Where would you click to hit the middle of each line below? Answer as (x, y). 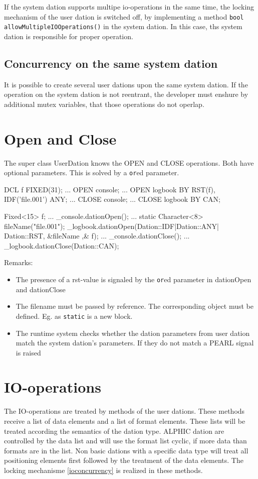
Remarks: (19, 262)
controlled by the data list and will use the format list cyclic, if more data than (125, 441)
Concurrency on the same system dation (111, 63)
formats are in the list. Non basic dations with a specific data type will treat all (126, 450)
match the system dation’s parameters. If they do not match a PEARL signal (135, 343)
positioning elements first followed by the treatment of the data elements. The (124, 460)
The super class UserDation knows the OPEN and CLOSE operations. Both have (129, 162)
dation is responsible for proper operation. (69, 36)
